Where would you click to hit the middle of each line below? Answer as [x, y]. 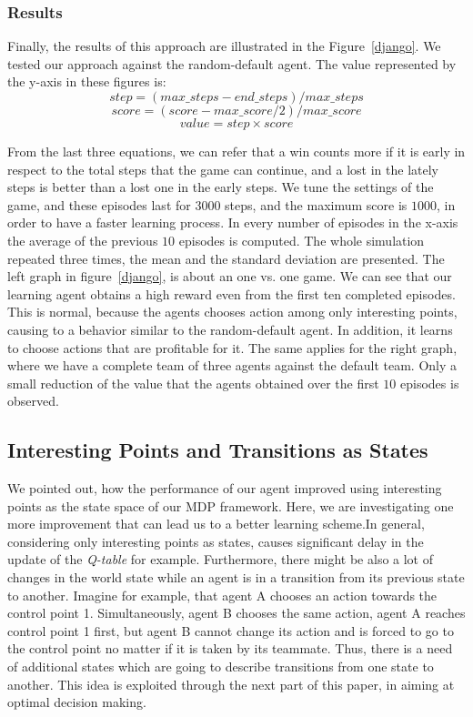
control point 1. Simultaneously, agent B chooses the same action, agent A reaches [236, 613]
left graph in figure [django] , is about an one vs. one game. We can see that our [230, 276]
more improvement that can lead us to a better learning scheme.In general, [216, 524]
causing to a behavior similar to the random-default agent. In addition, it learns [230, 329]
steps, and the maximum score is [316, 204]
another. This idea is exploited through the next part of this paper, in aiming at [231, 684]
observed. [33, 401]
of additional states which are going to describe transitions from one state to [221, 667]
